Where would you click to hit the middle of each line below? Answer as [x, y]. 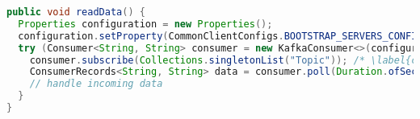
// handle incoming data [96, 84]
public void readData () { [76, 12]
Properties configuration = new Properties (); [145, 24]
